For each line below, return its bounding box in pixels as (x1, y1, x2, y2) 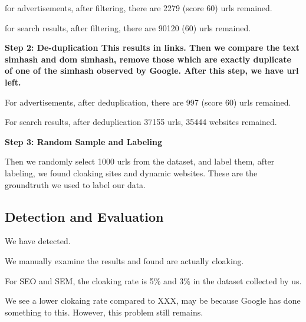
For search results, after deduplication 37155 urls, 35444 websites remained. (5, 116, 277, 128)
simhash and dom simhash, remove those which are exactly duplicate (5, 52, 291, 65)
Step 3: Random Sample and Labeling (5, 135, 163, 147)
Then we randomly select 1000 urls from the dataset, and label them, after (5, 155, 275, 167)
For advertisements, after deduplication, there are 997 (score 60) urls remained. (5, 96, 291, 108)
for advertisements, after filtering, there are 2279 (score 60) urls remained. (5, 2, 272, 14)
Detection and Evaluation (5, 207, 164, 225)
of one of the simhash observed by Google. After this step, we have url (5, 64, 299, 77)
